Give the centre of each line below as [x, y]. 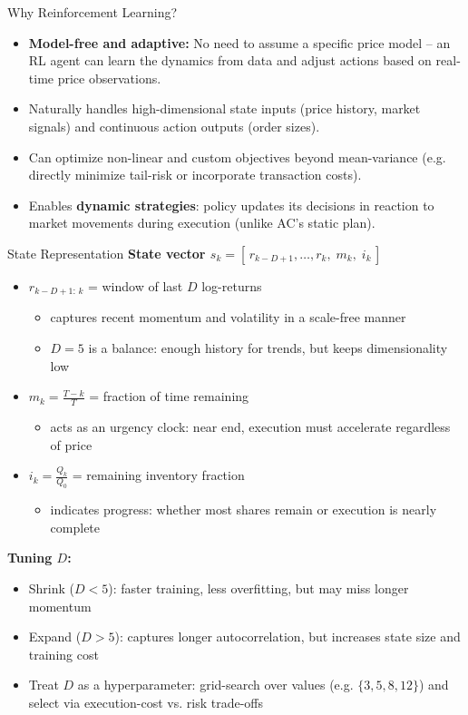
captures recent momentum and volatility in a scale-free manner [228, 317]
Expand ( [55, 637]
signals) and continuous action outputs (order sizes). [174, 126]
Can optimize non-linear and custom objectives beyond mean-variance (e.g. [237, 157]
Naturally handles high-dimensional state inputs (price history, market [224, 108]
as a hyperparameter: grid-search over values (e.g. [215, 685]
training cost [63, 654]
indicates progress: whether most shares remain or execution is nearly [244, 509]
